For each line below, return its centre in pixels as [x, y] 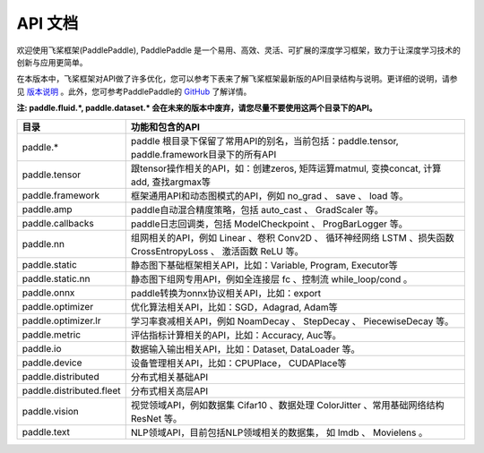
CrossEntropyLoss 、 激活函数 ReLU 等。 [217, 251]
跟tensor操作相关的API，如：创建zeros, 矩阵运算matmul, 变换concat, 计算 [286, 168]
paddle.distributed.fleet [71, 390]
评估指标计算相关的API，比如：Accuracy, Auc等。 [236, 335]
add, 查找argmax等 [170, 182]
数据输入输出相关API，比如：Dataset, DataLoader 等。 [245, 349]
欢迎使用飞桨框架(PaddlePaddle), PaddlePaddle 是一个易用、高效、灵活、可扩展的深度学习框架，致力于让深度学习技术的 [239, 50]
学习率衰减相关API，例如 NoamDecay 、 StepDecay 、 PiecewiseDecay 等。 [292, 321]
